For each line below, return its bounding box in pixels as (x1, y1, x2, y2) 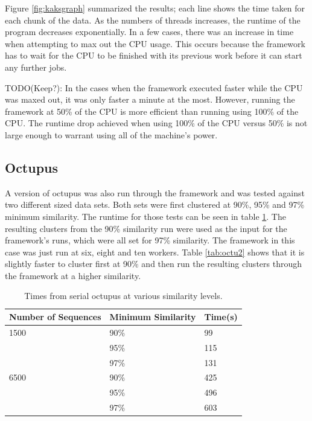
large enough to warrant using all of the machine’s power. (5, 128, 218, 141)
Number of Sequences (9, 310, 101, 323)
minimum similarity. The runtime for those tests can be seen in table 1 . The (5, 210, 286, 222)
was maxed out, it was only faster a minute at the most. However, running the (5, 93, 295, 106)
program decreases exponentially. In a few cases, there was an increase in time (5, 25, 294, 38)
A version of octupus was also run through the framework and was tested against (5, 186, 305, 199)
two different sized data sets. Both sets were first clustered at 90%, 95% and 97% (5, 198, 305, 211)
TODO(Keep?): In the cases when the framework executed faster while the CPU (5, 81, 303, 94)
